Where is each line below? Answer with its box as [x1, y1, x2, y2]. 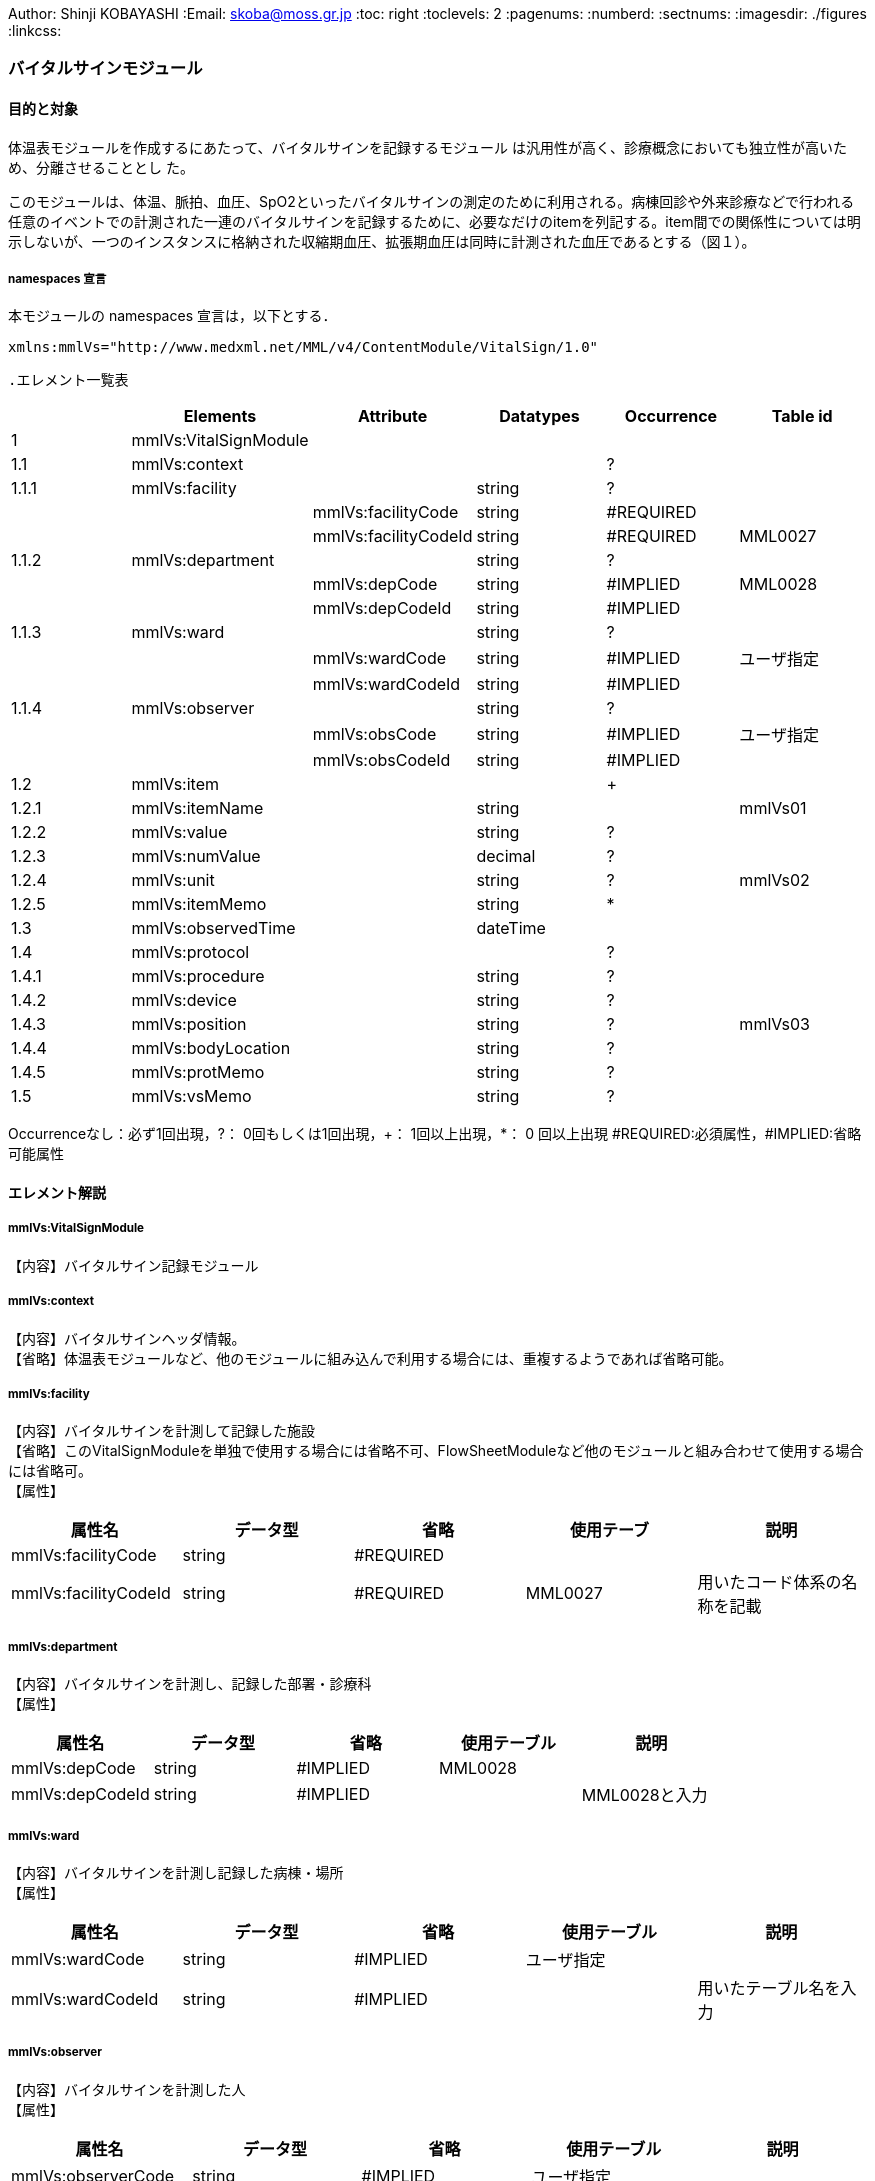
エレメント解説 [8, 1183, 106, 1201]
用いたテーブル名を [697, 1977, 841, 1998]
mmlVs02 [739, 870, 810, 891]
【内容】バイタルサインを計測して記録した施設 [8, 1422, 316, 1440]
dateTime [476, 918, 546, 939]
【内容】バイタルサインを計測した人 [8, 2080, 246, 2098]
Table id [771, 406, 833, 427]
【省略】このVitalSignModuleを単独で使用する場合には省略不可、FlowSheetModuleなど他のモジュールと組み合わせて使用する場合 [8, 1442, 864, 1460]
